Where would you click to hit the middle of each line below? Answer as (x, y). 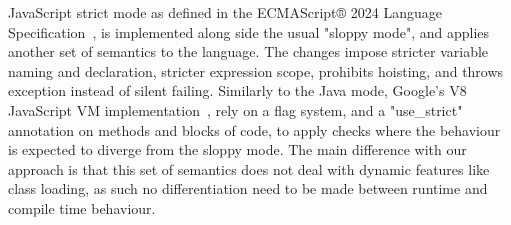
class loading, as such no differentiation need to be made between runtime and (248, 188)
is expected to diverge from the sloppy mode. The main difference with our (237, 149)
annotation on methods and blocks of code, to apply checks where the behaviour (254, 129)
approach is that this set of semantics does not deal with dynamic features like (249, 168)
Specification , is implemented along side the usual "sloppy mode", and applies (249, 31)
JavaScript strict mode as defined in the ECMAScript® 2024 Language (225, 12)
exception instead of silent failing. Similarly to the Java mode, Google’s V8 (237, 90)
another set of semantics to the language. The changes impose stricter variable (248, 51)
